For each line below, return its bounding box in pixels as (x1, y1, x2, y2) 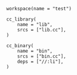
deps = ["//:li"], (17, 59, 64, 65)
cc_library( (6, 16, 36, 22)
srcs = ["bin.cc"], (17, 53, 67, 59)
